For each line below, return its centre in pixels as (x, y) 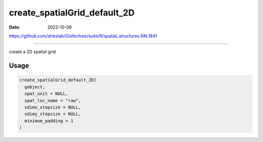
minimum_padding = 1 (49, 121)
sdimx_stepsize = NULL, (53, 107)
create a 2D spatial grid (32, 52)
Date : (15, 27)
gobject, (35, 87)
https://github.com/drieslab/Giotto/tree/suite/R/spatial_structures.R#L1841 (83, 36)
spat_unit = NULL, (46, 94)
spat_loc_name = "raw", (53, 100)
